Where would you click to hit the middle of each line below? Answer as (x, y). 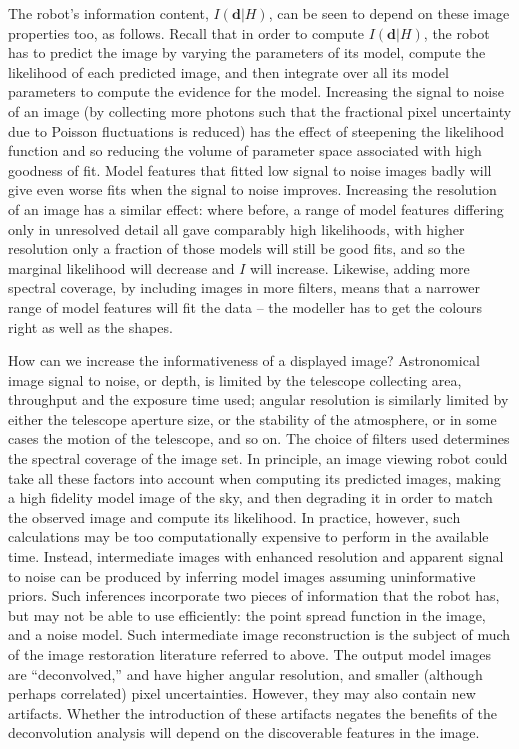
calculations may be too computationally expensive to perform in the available (248, 536)
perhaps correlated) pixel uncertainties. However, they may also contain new (242, 693)
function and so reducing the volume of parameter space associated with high (245, 150)
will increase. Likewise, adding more (360, 267)
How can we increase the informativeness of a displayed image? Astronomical (244, 360)
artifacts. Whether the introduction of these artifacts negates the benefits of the (252, 712)
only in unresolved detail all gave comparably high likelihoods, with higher (236, 228)
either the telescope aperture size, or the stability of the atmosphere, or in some (252, 418)
